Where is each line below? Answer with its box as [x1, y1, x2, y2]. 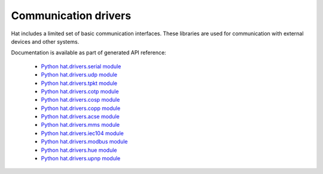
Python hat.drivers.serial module [41, 63, 121, 70]
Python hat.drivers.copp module [41, 105, 121, 112]
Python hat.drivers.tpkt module [41, 80, 118, 87]
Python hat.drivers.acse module [41, 113, 120, 120]
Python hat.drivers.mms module [41, 121, 120, 129]
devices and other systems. [11, 38, 80, 45]
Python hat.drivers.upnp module [41, 155, 121, 162]
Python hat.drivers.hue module [41, 146, 117, 154]
